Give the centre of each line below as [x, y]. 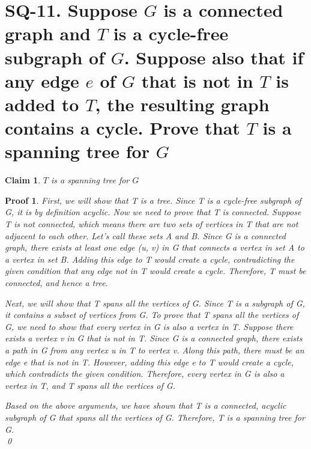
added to [42, 104]
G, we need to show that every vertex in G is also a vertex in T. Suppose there [149, 326]
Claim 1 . [23, 180]
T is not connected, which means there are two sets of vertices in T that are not [152, 224]
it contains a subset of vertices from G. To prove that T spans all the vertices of [152, 315]
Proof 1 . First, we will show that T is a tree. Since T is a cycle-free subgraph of [153, 200]
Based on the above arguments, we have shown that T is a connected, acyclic [146, 405]
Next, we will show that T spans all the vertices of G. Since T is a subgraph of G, [155, 303]
